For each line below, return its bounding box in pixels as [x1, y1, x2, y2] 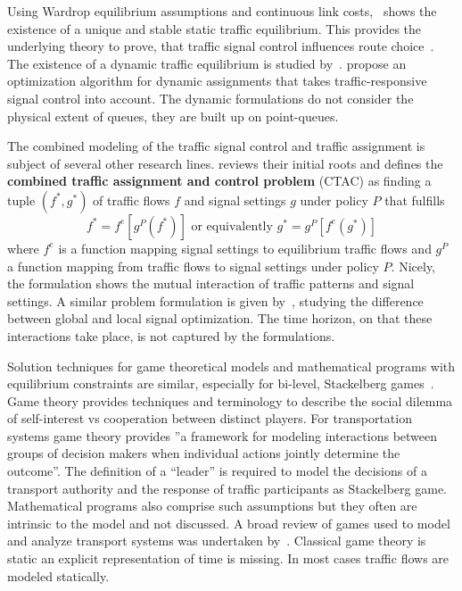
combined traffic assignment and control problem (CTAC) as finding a [7, 171, 432, 190]
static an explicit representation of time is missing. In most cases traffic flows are [7, 549, 450, 568]
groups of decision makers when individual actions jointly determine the [7, 444, 400, 462]
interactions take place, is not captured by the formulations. [7, 326, 335, 345]
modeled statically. [7, 566, 110, 585]
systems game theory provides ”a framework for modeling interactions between [7, 426, 438, 445]
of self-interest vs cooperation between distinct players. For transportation [7, 409, 412, 428]
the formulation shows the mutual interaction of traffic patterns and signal [7, 274, 415, 293]
